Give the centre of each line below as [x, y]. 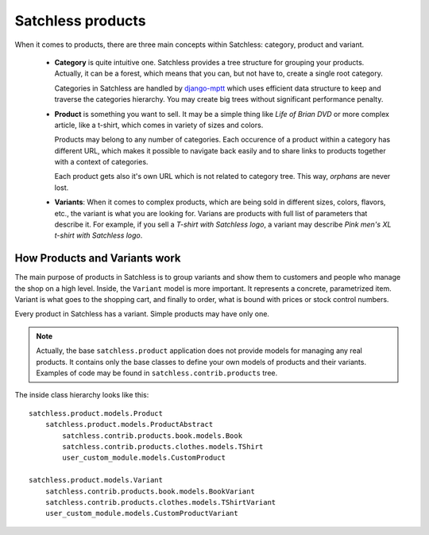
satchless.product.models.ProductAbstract [129, 425]
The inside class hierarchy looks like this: [82, 395]
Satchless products [80, 21]
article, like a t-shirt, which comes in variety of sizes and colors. [159, 125]
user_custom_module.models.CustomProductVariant [141, 514]
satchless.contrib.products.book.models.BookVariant [150, 491]
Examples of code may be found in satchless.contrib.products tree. [157, 373]
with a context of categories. [101, 162]
